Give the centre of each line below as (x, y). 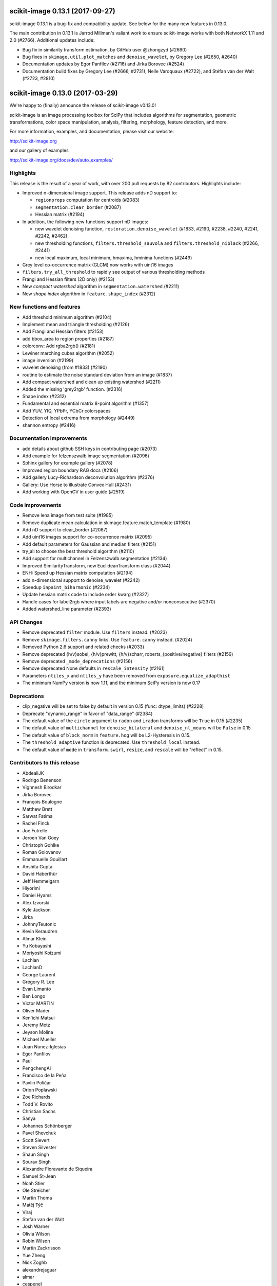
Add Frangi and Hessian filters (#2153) (63, 331)
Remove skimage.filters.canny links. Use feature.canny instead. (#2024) (107, 639)
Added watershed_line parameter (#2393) (67, 609)
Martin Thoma (37, 1198)
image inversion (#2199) (48, 360)
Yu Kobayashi (37, 946)
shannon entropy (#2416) (49, 425)
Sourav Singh (36, 1162)
